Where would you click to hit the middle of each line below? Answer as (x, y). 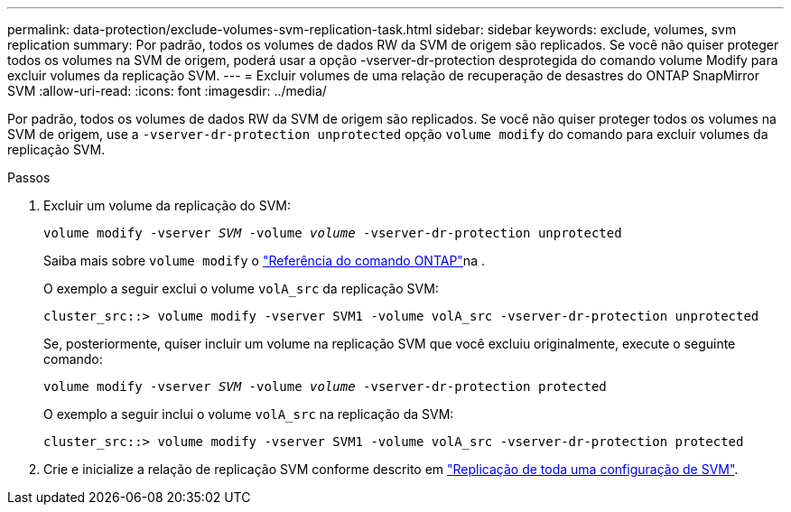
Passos (29, 177)
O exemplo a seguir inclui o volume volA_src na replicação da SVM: (249, 414)
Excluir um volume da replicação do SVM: (167, 205)
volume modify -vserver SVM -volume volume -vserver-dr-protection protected (325, 386)
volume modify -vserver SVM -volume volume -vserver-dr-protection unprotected (333, 233)
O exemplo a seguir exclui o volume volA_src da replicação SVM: (241, 289)
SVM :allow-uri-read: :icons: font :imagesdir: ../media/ (167, 91)
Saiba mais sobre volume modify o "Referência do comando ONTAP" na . (264, 261)
